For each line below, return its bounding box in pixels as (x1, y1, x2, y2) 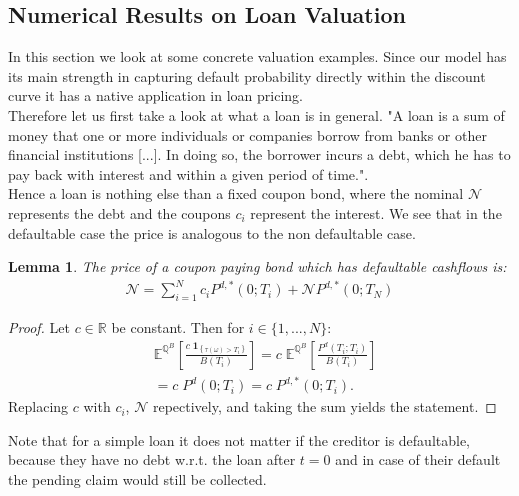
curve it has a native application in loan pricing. (8, 85, 303, 106)
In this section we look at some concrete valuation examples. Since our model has (8, 46, 507, 67)
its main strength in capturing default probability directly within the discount (8, 65, 486, 86)
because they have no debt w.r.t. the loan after (8, 449, 296, 470)
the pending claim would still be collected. (8, 469, 267, 489)
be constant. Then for (111, 317, 245, 338)
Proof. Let (8, 317, 70, 338)
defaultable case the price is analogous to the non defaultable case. (8, 222, 416, 243)
